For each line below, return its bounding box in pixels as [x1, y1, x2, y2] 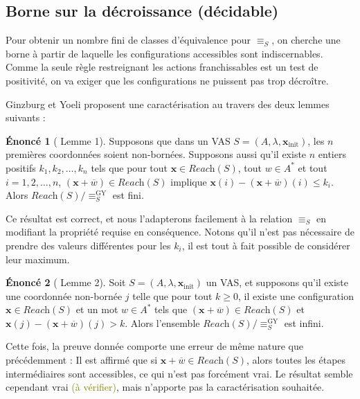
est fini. [112, 188, 144, 202]
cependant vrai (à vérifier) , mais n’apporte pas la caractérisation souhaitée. [6, 380, 325, 394]
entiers [318, 147, 346, 161]
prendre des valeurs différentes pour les [6, 238, 171, 252]
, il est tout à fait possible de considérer [181, 238, 350, 252]
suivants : [6, 110, 46, 125]
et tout [298, 160, 327, 175]
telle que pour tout [132, 288, 213, 303]
